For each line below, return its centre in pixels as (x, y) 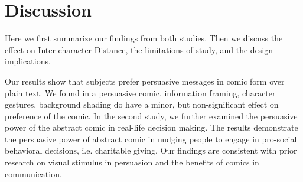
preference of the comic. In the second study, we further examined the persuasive (151, 116)
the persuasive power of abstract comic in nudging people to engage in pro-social (151, 139)
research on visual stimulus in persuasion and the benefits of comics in (132, 162)
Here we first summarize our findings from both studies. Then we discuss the (144, 38)
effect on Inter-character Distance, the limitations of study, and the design (139, 49)
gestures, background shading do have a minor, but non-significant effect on (142, 104)
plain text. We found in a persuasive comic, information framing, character (140, 92)
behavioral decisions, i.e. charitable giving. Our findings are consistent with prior (151, 150)
